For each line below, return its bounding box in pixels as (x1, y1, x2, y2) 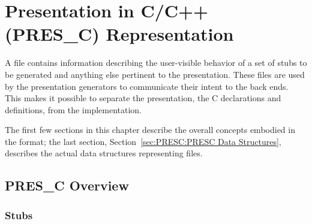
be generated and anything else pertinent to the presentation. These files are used (5, 68, 305, 80)
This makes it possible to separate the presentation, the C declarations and (5, 92, 281, 104)
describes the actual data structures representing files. (5, 147, 203, 159)
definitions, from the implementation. (5, 103, 142, 116)
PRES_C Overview (5, 176, 129, 195)
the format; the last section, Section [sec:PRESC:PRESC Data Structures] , (5, 135, 281, 147)
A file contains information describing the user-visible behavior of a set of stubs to (5, 56, 307, 69)
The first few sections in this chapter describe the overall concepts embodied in (5, 123, 295, 136)
